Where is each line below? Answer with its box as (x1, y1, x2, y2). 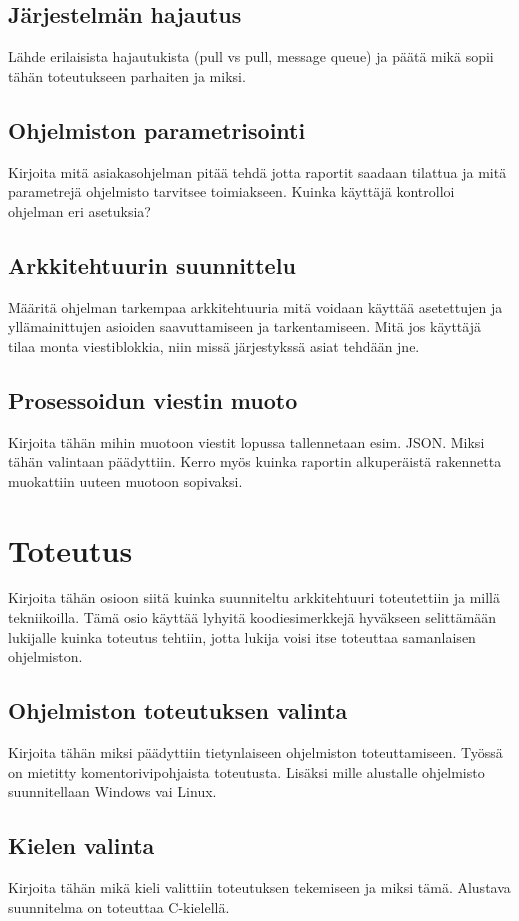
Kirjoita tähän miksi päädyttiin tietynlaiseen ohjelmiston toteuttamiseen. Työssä (8, 742, 503, 763)
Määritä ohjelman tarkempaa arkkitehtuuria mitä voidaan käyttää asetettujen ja (8, 296, 503, 317)
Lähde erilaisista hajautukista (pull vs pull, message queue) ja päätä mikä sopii (8, 46, 494, 67)
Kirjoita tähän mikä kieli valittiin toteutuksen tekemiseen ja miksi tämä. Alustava (8, 877, 511, 898)
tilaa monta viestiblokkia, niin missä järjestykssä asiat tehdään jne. (8, 335, 420, 356)
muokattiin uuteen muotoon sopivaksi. (8, 470, 243, 491)
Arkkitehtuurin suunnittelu (8, 249, 296, 280)
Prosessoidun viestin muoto (8, 384, 298, 415)
